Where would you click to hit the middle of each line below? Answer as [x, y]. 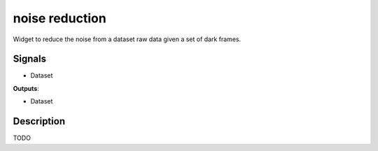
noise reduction [59, 18]
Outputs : [26, 88]
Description [39, 121]
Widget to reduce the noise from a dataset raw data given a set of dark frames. [127, 39]
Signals [30, 59]
